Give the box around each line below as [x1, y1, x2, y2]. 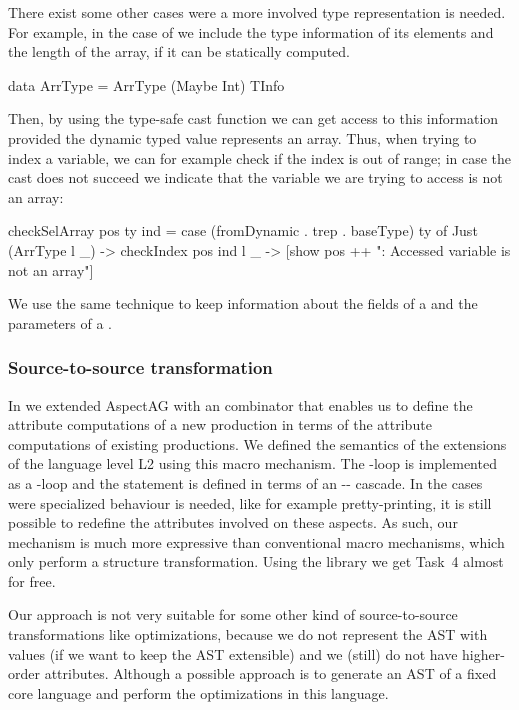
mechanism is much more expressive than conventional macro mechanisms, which [8, 531, 505, 552]
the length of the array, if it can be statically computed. [8, 41, 351, 62]
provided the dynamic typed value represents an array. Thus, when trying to [8, 127, 477, 148]
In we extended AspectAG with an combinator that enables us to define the [8, 394, 473, 415]
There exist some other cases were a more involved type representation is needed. [8, 2, 506, 22]
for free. [8, 570, 56, 591]
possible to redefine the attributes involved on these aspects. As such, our [8, 512, 458, 533]
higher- [462, 643, 505, 664]
